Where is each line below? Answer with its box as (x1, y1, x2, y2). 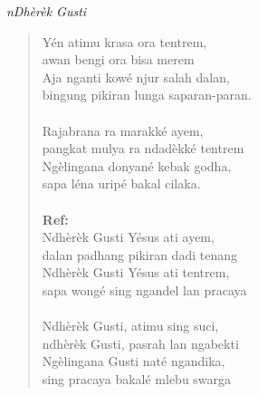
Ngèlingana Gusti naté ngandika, (42, 352, 225, 371)
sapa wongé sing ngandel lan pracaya (42, 280, 247, 299)
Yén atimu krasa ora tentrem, (42, 32, 207, 51)
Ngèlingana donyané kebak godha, (42, 156, 232, 175)
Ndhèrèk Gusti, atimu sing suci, (42, 316, 219, 335)
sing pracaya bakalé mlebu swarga (42, 369, 232, 388)
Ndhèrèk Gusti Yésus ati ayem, (42, 227, 215, 246)
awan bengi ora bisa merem (42, 50, 195, 69)
